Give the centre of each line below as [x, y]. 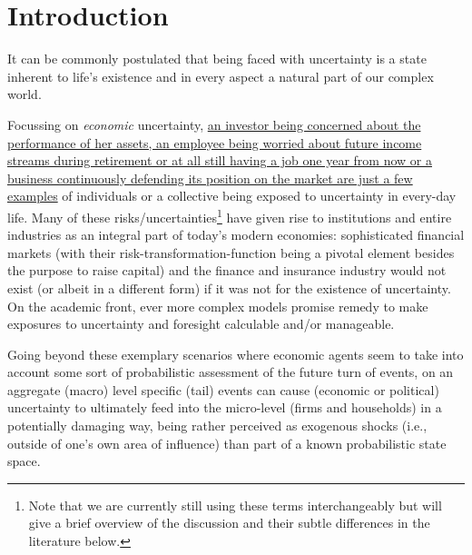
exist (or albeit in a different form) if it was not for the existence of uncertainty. [229, 287]
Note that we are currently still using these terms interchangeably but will [235, 505]
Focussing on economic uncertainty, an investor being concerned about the [214, 124]
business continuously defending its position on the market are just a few [210, 178]
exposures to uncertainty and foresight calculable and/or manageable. [201, 324]
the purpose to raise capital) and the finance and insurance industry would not [227, 270]
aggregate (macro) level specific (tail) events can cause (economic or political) [223, 389]
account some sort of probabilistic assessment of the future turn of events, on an [231, 372]
